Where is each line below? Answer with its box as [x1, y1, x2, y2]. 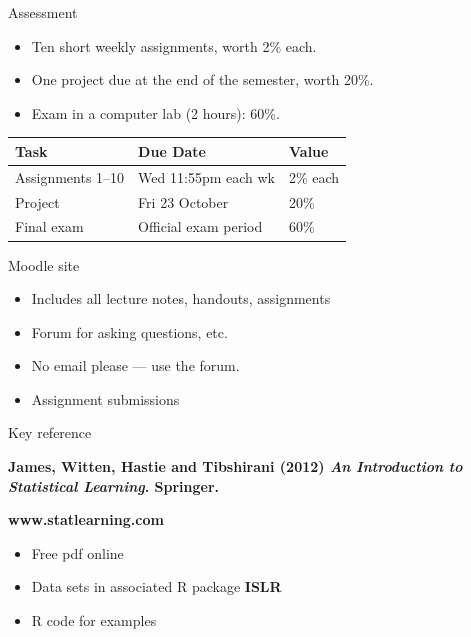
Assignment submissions [31, 388, 180, 409]
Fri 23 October [138, 191, 229, 212]
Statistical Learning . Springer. [8, 475, 219, 496]
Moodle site [8, 254, 80, 275]
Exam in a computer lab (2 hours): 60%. [31, 102, 280, 123]
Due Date [138, 140, 206, 161]
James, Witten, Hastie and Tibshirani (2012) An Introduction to [8, 456, 463, 477]
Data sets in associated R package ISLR [31, 576, 282, 597]
